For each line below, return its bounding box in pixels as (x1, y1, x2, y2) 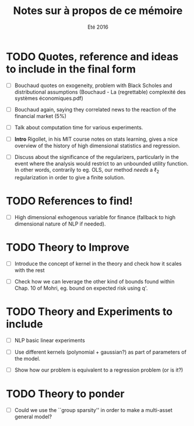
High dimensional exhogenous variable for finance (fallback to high (14, 213, 176, 220)
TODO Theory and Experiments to (6, 305, 173, 318)
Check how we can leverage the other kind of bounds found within (14, 278, 175, 285)
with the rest (14, 266, 45, 273)
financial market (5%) (14, 112, 67, 119)
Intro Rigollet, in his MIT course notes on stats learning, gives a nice (14, 136, 178, 143)
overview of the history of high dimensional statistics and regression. (14, 142, 181, 149)
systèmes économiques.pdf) (14, 95, 83, 102)
